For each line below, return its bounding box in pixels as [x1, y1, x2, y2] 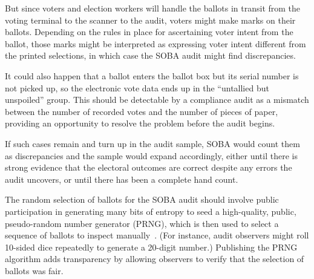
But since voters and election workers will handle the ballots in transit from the [5, 2, 301, 14]
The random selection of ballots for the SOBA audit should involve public [5, 193, 279, 206]
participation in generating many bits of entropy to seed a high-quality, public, [5, 205, 296, 217]
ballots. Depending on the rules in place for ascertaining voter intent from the [5, 25, 293, 38]
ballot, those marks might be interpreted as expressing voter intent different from [5, 37, 306, 50]
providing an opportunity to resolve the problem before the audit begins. [5, 117, 275, 130]
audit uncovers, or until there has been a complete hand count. [5, 172, 238, 185]
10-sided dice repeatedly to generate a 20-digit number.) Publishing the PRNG [5, 240, 298, 253]
